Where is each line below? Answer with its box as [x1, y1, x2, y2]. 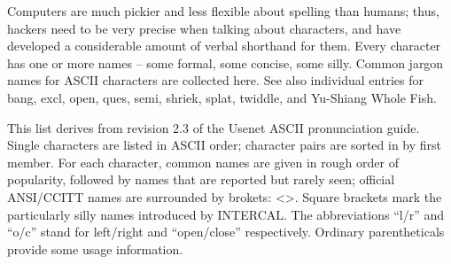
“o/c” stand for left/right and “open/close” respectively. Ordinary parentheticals [7, 222, 445, 241]
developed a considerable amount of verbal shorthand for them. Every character [7, 36, 441, 55]
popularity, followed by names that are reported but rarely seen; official [7, 170, 395, 189]
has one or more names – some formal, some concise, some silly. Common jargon [7, 53, 444, 72]
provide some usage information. [7, 239, 183, 258]
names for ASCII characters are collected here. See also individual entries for [7, 71, 424, 89]
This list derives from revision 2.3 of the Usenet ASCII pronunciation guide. [7, 118, 420, 136]
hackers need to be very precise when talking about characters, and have [7, 19, 401, 37]
